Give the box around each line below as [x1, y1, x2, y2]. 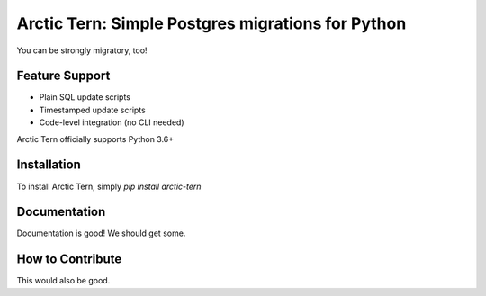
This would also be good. [16, 275, 111, 286]
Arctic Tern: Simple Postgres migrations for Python [16, 13, 407, 33]
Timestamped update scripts [39, 104, 146, 115]
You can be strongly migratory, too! [16, 45, 148, 56]
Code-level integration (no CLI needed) [39, 117, 184, 128]
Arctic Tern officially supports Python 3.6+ [16, 133, 175, 144]
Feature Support [16, 68, 111, 84]
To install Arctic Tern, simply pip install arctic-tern [16, 181, 202, 192]
